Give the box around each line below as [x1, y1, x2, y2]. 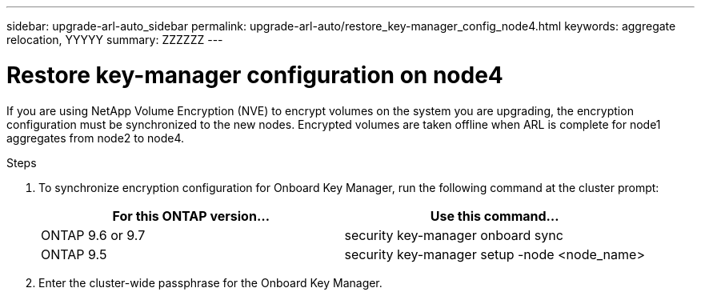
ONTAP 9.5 [41, 246, 107, 262]
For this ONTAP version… [112, 207, 270, 224]
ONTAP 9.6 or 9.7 [41, 226, 146, 243]
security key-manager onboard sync [344, 226, 563, 243]
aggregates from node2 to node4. [6, 130, 185, 145]
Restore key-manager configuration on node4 [6, 61, 503, 89]
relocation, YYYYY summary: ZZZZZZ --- [6, 33, 223, 46]
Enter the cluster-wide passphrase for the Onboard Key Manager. [38, 275, 383, 290]
